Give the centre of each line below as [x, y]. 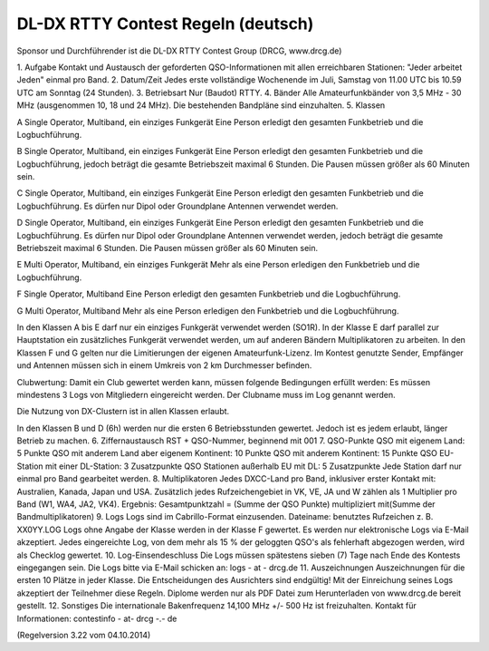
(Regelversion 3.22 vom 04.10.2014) [84, 635]
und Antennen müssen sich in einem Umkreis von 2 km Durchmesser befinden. [164, 365]
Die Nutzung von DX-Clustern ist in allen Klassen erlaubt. [123, 412]
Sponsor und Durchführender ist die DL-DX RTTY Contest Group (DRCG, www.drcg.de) [179, 51]
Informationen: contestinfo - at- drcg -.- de [97, 618]
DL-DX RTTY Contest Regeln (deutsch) [165, 24]
